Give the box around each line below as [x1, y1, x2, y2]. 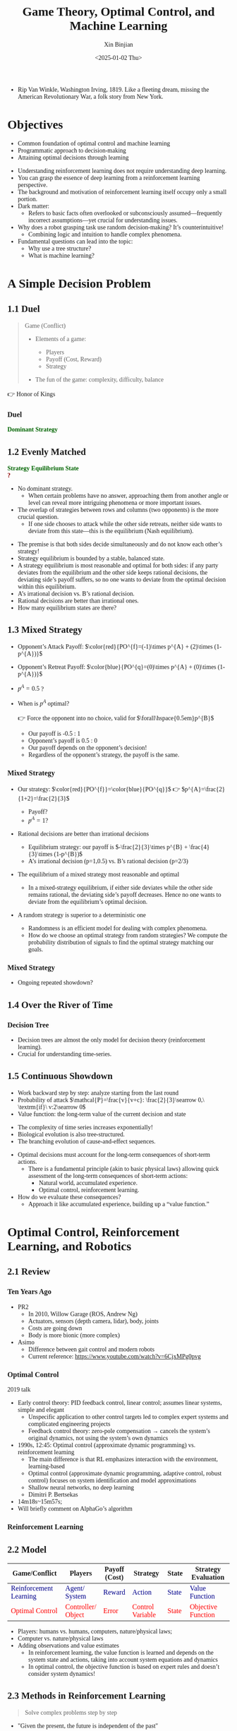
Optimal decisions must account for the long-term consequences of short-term [17, 1150, 210, 1158]
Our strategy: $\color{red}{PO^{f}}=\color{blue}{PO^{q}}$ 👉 [17, 785, 181, 793]
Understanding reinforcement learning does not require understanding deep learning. [17, 167, 227, 174]
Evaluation [191, 1573, 225, 1581]
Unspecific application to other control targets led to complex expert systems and [28, 1413, 229, 1421]
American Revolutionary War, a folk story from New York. [17, 93, 164, 100]
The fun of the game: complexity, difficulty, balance [35, 376, 164, 383]
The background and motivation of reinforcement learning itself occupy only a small [17, 188, 227, 196]
